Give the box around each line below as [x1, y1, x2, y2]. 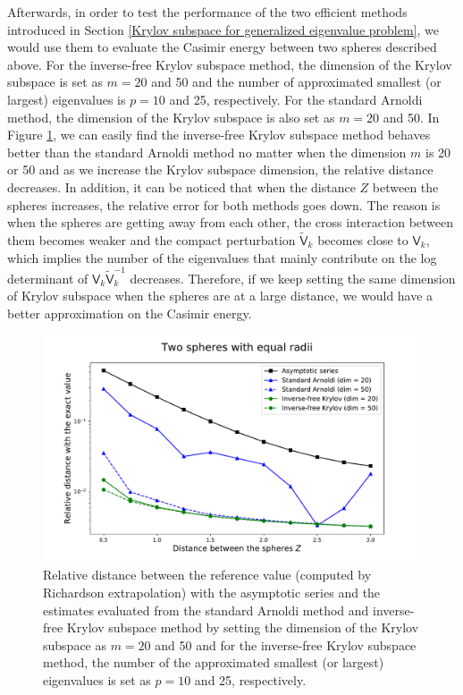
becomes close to [317, 230, 408, 249]
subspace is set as [7, 72, 103, 91]
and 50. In [383, 107, 440, 126]
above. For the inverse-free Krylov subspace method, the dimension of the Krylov [7, 55, 452, 73]
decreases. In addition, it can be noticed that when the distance [7, 177, 356, 196]
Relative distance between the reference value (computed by [43, 565, 372, 584]
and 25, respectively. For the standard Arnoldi [169, 89, 423, 108]
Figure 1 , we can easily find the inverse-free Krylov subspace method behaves [7, 125, 431, 144]
